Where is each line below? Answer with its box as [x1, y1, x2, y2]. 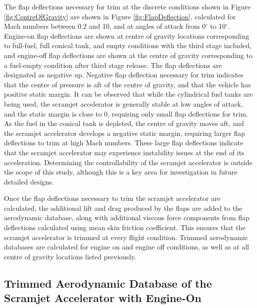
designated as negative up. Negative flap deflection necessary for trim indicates [4, 69, 244, 80]
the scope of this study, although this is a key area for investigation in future [4, 167, 238, 177]
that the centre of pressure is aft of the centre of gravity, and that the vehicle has [4, 79, 251, 89]
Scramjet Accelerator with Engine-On [4, 290, 202, 306]
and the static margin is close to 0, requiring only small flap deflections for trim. [4, 108, 248, 119]
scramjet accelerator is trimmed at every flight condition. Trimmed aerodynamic [4, 232, 248, 242]
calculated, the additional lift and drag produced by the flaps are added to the [4, 202, 243, 213]
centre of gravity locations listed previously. [4, 251, 136, 261]
